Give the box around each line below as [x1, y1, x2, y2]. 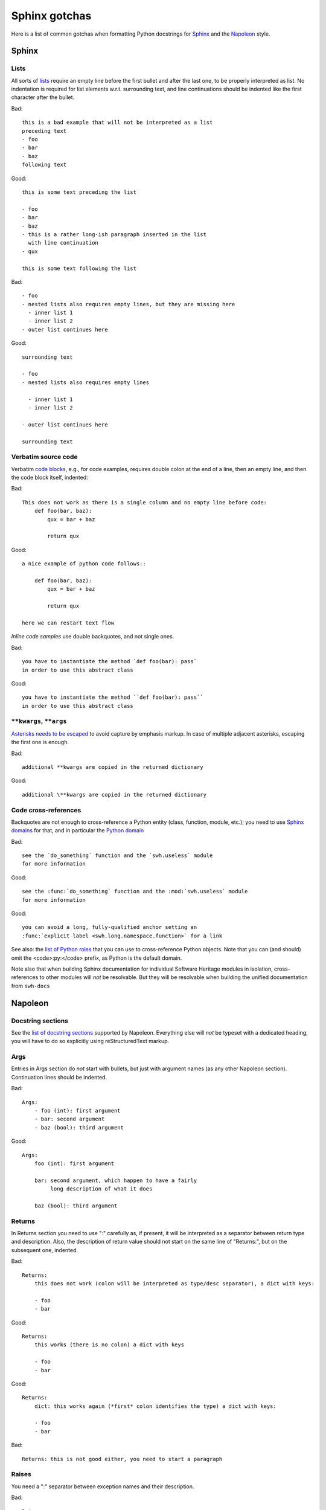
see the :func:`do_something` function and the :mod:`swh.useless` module [22, 888, 248, 895]
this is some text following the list [22, 265, 137, 272]
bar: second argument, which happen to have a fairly [34, 1177, 197, 1184]
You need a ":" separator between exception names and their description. [11, 1483, 194, 1490]
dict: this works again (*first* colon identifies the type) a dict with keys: [34, 1402, 277, 1410]
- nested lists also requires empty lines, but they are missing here [22, 301, 235, 307]
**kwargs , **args [11, 717, 67, 725]
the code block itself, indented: [11, 474, 89, 481]
